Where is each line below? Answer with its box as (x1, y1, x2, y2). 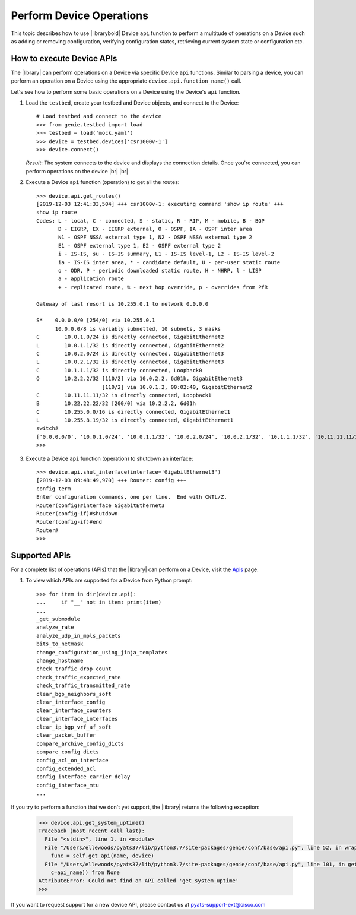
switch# (36, 425, 59, 432)
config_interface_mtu (36, 781, 99, 789)
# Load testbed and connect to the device (36, 113, 162, 120)
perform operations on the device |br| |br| (26, 167, 129, 175)
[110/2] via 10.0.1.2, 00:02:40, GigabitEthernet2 (101, 384, 252, 390)
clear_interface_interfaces (36, 715, 118, 722)
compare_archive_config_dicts (36, 740, 125, 747)
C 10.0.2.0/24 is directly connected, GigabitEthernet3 (36, 350, 224, 357)
